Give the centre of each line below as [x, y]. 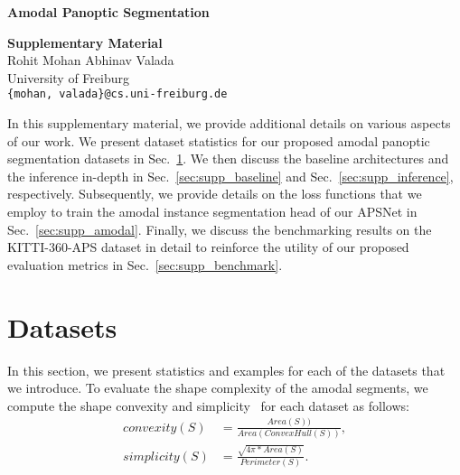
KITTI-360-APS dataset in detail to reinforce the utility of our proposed [208, 247]
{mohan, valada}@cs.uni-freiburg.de [117, 94]
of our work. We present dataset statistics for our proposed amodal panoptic [219, 140]
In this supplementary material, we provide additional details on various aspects [229, 123]
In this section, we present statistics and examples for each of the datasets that [226, 370]
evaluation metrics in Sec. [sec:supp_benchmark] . [145, 264]
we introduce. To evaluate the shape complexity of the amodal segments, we [218, 388]
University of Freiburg [68, 77]
